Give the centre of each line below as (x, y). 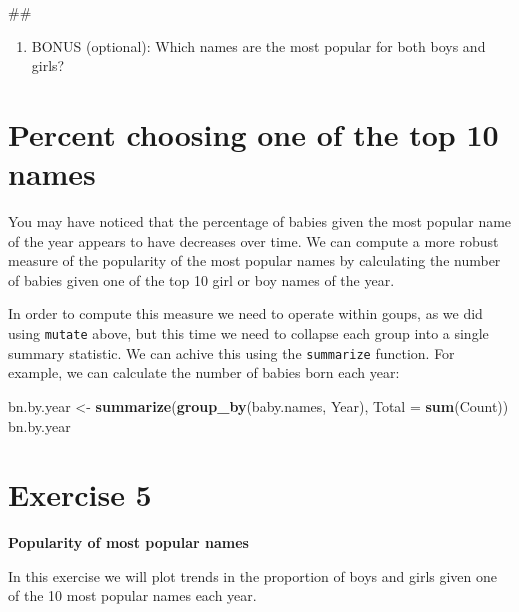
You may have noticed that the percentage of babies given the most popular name (260, 221)
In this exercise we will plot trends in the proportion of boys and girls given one (253, 575)
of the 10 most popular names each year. (132, 595)
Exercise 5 (80, 494)
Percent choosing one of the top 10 (253, 133)
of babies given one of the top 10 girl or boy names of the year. (201, 279)
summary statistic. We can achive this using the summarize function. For (231, 352)
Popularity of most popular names (128, 542)
